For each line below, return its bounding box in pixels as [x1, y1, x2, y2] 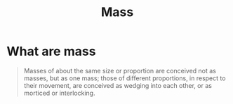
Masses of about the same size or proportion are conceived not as [23, 66, 217, 75]
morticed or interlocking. [23, 89, 95, 97]
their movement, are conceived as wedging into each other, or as [23, 81, 212, 89]
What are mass [6, 43, 96, 59]
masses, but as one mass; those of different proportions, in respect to [23, 74, 226, 82]
